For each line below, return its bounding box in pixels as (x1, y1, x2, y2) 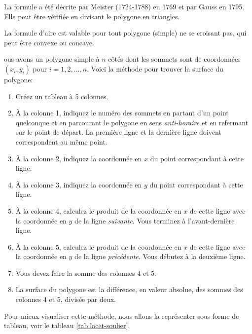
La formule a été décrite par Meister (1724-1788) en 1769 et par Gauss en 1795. (4, 1, 245, 11)
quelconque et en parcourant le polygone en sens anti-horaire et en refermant (15, 117, 249, 127)
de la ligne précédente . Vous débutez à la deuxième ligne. (74, 251, 246, 261)
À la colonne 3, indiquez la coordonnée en (15, 179, 142, 189)
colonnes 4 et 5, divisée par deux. (15, 294, 116, 304)
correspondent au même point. (15, 136, 108, 147)
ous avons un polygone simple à (4, 54, 100, 64)
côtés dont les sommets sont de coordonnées (108, 54, 241, 64)
